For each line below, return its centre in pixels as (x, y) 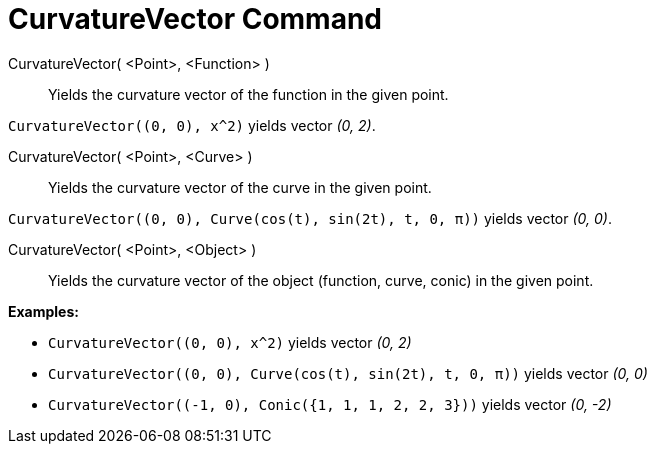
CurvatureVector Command (195, 19)
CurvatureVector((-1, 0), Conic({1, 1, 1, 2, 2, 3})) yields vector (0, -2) (330, 404)
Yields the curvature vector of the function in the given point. (248, 94)
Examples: (43, 311)
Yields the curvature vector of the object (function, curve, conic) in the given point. (321, 280)
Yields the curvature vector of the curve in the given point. (240, 187)
